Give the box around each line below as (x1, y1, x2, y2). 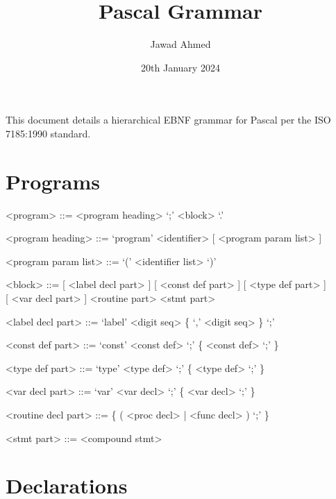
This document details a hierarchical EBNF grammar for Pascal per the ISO (6, 112, 331, 127)
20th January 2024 (141, 60, 220, 74)
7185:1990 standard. (6, 126, 91, 140)
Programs (6, 167, 100, 195)
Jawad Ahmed (150, 37, 211, 51)
